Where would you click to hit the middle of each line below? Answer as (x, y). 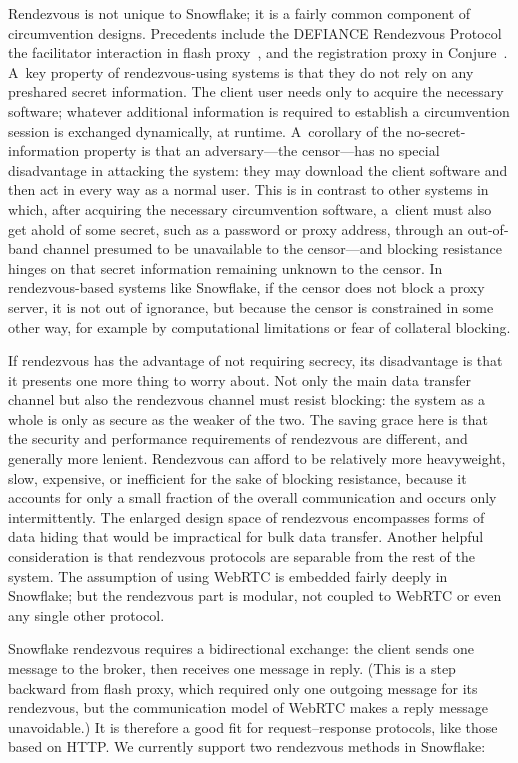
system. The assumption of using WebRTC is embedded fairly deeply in (228, 575)
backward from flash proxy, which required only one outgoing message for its (243, 687)
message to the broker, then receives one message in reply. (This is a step (232, 668)
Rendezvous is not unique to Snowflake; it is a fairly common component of (239, 13)
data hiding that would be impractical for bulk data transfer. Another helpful (246, 536)
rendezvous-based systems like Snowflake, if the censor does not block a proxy (246, 287)
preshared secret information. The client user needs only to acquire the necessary (256, 91)
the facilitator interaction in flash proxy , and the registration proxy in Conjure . (258, 52)
